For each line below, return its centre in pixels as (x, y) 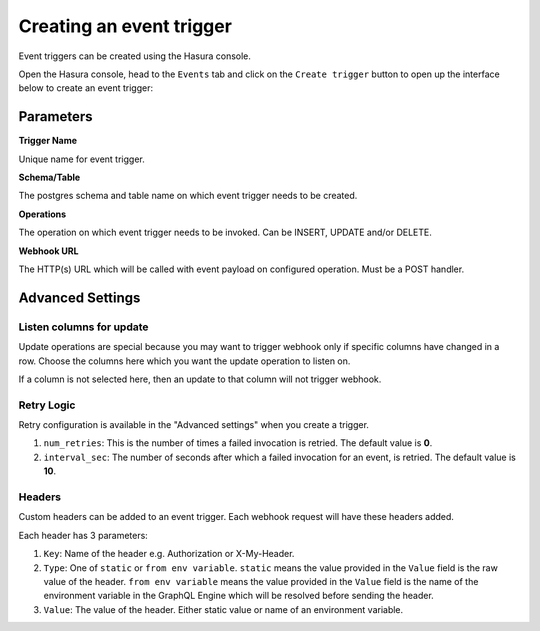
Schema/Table (49, 177)
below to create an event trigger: (86, 88)
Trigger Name (48, 141)
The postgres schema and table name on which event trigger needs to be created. (188, 196)
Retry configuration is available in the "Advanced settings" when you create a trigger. (194, 425)
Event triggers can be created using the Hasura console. (135, 56)
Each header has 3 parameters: (83, 535)
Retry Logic (47, 405)
